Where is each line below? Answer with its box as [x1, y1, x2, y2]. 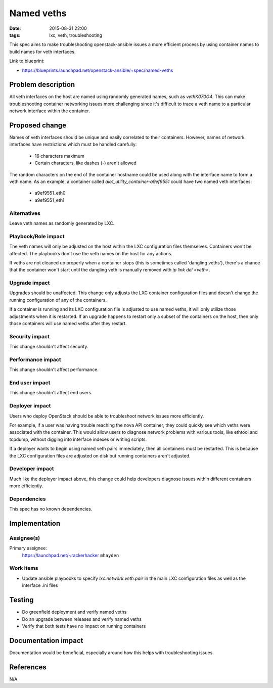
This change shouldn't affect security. [9, 344, 88, 350]
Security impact [9, 333, 50, 340]
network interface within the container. [9, 108, 90, 114]
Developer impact [9, 465, 54, 472]
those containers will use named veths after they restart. [9, 320, 127, 326]
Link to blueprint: [9, 58, 45, 64]
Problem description [9, 80, 75, 89]
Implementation [9, 519, 61, 528]
